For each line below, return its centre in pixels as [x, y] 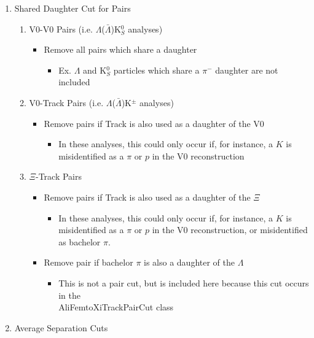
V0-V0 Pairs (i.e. [61, 29]
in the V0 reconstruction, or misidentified [230, 230]
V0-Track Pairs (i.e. [66, 102]
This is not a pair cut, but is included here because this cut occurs [184, 282]
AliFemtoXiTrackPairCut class [116, 307]
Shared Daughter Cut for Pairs [73, 8]
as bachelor [80, 241]
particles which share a [156, 70]
